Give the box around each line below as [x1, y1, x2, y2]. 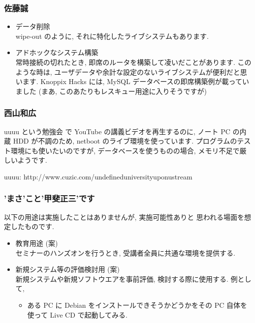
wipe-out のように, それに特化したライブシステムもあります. [15, 30, 209, 41]
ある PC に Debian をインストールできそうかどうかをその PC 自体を [27, 299, 247, 310]
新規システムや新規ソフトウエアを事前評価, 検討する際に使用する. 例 [15, 273, 238, 284]
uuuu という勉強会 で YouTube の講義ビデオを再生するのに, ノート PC [4, 126, 230, 136]
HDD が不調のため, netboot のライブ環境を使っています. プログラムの [13, 136, 237, 146]
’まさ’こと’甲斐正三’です [4, 192, 95, 205]
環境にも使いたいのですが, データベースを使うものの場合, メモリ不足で [10, 145, 240, 155]
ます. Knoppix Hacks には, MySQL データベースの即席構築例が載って [22, 76, 242, 87]
